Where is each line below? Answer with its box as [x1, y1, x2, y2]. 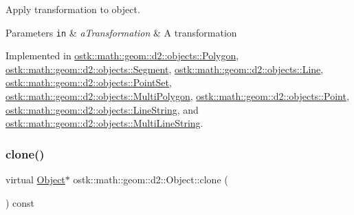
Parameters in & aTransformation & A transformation [5, 25, 237, 39]
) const [5, 195, 35, 209]
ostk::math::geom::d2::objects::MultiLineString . [5, 116, 203, 130]
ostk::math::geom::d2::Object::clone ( [73, 172, 228, 187]
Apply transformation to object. [5, 2, 140, 16]
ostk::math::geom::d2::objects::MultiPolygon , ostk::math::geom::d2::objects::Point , [5, 89, 349, 103]
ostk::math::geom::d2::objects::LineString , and [5, 102, 199, 116]
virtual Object [5, 172, 65, 187]
